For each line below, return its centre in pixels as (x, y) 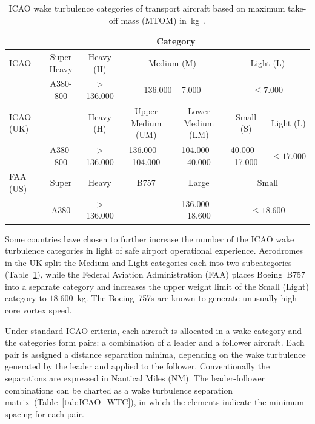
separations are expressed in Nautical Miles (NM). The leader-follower (135, 378)
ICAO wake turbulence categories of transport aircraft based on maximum (147, 8)
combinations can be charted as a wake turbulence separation (119, 390)
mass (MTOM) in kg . (164, 20)
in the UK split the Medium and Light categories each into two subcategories (148, 262)
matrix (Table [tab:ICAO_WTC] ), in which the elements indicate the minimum (155, 402)
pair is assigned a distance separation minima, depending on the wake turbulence (155, 354)
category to (26, 298)
